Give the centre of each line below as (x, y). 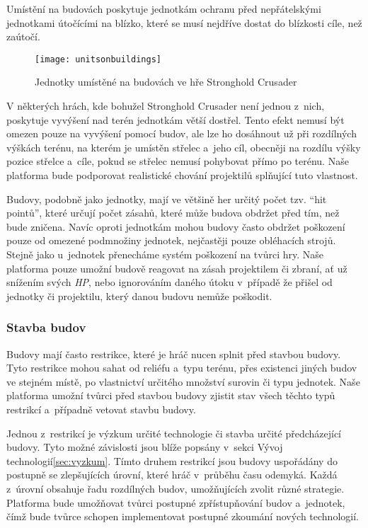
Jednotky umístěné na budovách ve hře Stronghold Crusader (166, 82)
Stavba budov (46, 327)
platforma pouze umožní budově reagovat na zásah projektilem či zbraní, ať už (177, 268)
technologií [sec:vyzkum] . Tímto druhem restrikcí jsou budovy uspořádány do (172, 460)
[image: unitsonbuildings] (98, 59)
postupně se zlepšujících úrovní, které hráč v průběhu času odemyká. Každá (172, 475)
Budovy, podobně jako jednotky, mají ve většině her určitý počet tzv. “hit (167, 199)
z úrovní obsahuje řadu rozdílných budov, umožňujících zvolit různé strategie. (176, 488)
